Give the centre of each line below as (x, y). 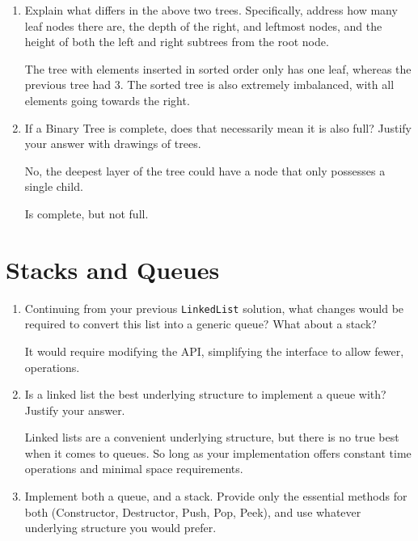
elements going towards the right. (107, 100)
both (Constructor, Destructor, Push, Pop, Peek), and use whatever (193, 511)
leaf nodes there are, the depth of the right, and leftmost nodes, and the (203, 25)
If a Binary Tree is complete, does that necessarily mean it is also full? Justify (218, 127)
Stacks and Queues (113, 269)
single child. (54, 186)
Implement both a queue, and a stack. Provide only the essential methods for (216, 496)
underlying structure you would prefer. (120, 528)
